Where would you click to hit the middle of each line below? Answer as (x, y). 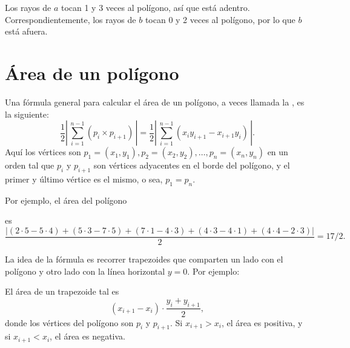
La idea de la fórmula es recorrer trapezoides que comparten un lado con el (144, 259)
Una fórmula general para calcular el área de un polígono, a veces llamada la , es (155, 102)
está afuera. (26, 31)
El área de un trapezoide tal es (62, 291)
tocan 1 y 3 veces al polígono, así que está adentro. (155, 7)
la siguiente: (27, 114)
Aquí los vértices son (43, 152)
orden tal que (30, 165)
